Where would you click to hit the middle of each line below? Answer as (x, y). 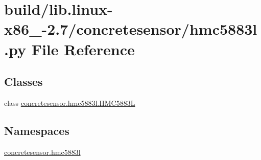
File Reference (83, 49)
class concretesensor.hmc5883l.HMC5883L (70, 102)
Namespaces (37, 130)
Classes (23, 82)
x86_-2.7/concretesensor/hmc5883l (131, 29)
